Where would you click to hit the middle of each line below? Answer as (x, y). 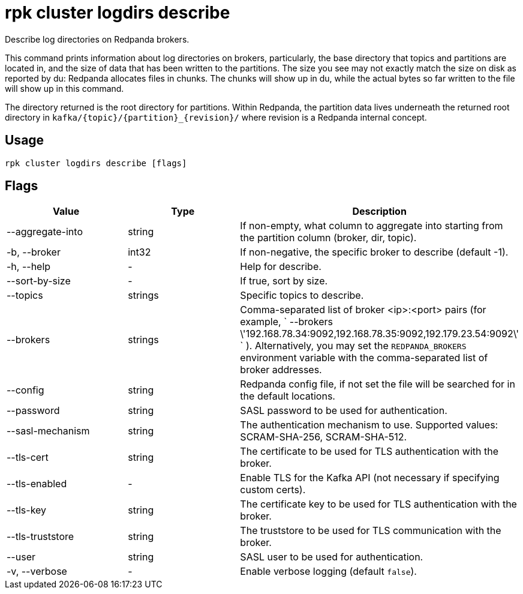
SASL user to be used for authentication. (332, 557)
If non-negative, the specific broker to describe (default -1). (374, 252)
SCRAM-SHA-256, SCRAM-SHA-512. (324, 437)
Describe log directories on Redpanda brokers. (97, 39)
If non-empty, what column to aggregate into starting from (372, 226)
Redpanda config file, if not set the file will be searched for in (378, 384)
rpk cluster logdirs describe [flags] (96, 163)
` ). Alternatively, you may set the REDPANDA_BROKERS (353, 346)
